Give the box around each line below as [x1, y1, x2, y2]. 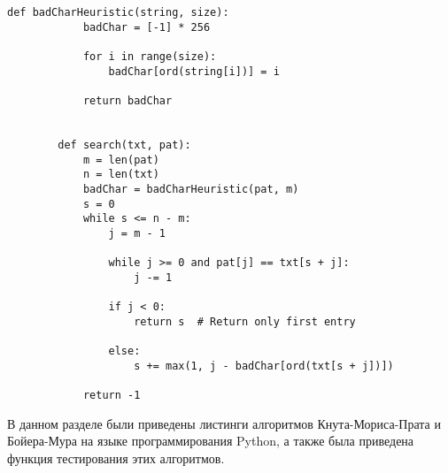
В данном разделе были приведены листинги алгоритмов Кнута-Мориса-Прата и [7, 414, 441, 432]
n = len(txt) [82, 168, 159, 181]
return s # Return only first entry [134, 315, 356, 328]
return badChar [82, 94, 173, 107]
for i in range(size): [82, 50, 217, 63]
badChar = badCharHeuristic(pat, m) [82, 182, 299, 195]
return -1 [82, 389, 141, 402]
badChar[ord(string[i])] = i [108, 65, 280, 78]
